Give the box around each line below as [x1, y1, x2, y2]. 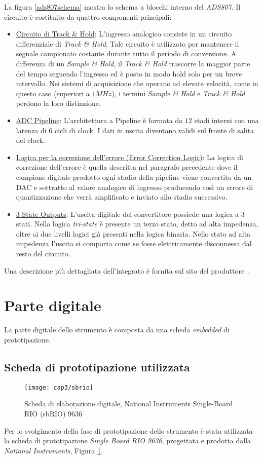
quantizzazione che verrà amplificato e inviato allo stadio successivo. [16, 192, 228, 202]
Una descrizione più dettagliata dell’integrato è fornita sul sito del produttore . [4, 265, 250, 276]
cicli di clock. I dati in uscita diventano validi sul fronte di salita [55, 125, 254, 135]
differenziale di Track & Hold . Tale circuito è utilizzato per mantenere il [16, 38, 239, 49]
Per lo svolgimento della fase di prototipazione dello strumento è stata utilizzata [4, 425, 253, 436]
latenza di [16, 125, 47, 135]
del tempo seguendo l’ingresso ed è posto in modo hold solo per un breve [16, 68, 242, 79]
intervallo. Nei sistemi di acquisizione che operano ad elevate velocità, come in [16, 78, 258, 89]
